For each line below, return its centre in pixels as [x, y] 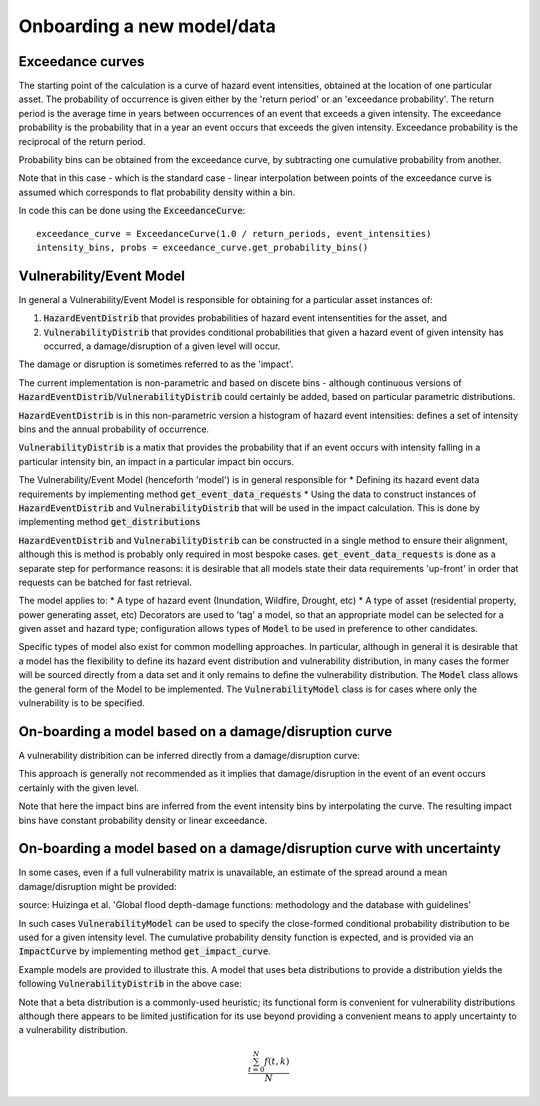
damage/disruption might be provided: [97, 886]
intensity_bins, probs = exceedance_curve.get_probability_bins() [202, 247]
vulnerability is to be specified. [81, 703]
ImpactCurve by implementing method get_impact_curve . [145, 951]
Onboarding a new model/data [147, 26]
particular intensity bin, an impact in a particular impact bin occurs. [156, 461]
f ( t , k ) [277, 1061]
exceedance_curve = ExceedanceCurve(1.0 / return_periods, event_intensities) [234, 233]
